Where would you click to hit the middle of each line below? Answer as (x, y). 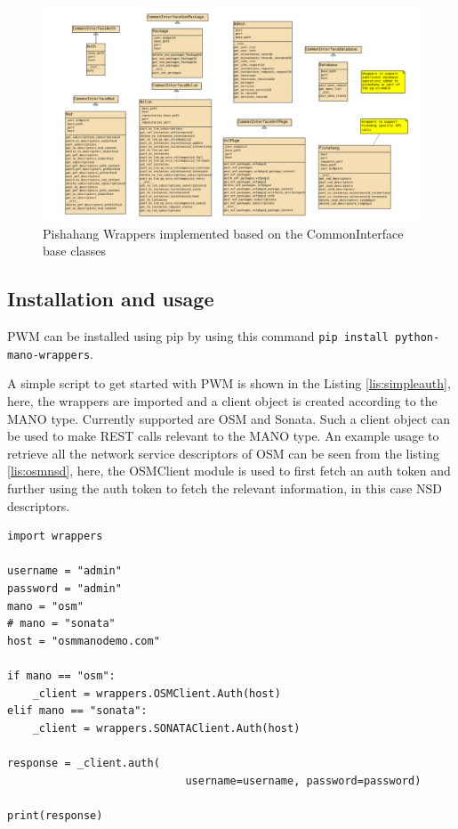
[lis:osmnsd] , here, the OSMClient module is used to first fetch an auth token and (229, 471)
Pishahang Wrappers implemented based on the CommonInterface (223, 233)
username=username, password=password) (303, 780)
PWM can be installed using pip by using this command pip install (198, 336)
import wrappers (55, 536)
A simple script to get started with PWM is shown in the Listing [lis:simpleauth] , (229, 383)
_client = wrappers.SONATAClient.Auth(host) (166, 728)
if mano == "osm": (61, 675)
